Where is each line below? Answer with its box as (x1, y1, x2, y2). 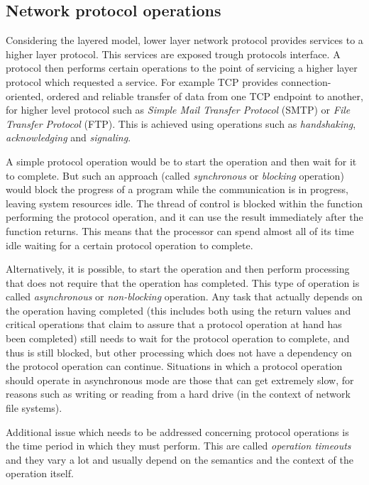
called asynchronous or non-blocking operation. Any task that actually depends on (6, 289, 363, 304)
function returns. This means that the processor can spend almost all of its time (6, 223, 354, 238)
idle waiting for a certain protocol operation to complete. (6, 237, 253, 252)
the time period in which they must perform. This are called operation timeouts (6, 438, 351, 453)
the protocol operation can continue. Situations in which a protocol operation (6, 359, 343, 374)
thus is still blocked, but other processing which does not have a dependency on (6, 344, 352, 359)
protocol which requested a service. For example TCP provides (6, 74, 278, 89)
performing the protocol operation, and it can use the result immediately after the (6, 209, 363, 224)
